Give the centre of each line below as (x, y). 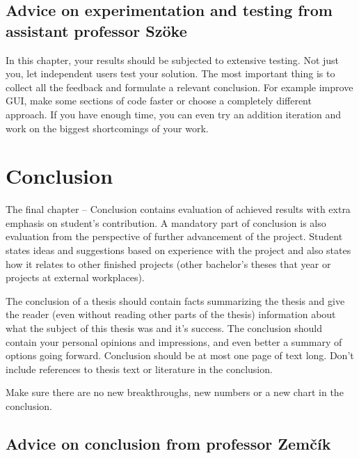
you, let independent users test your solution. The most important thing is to (170, 73)
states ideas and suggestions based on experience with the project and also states (178, 250)
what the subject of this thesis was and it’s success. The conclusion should (164, 328)
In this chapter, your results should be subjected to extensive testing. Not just (173, 60)
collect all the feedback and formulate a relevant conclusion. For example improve (179, 87)
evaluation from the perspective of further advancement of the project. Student (174, 236)
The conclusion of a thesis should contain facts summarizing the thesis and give (175, 300)
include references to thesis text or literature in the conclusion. (139, 369)
